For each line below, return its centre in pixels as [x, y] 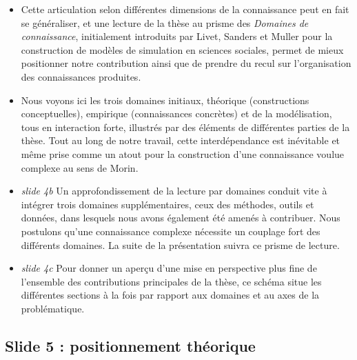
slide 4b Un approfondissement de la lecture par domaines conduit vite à [174, 191]
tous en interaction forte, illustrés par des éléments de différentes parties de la [185, 127]
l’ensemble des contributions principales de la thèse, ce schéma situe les [171, 281]
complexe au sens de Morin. [80, 167]
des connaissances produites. [81, 76]
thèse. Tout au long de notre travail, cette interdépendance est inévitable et [181, 140]
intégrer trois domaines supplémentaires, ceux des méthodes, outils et [167, 204]
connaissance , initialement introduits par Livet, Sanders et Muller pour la [177, 36]
